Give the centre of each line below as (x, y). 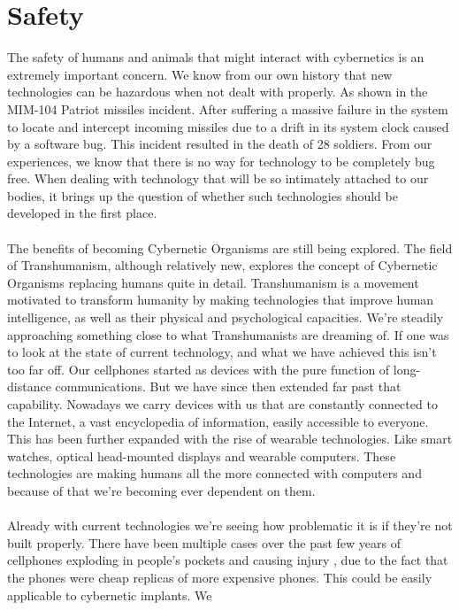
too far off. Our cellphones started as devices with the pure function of (199, 369)
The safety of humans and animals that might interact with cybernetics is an (216, 57)
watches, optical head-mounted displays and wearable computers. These (202, 456)
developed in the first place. (82, 213)
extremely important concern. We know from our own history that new (200, 74)
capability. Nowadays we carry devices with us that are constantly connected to (222, 404)
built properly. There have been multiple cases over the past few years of (204, 542)
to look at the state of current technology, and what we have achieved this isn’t (222, 352)
